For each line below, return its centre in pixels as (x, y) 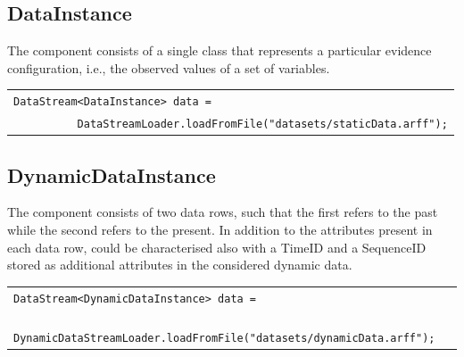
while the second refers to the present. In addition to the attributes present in (220, 229)
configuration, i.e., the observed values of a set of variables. (169, 67)
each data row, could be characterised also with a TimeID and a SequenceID (217, 247)
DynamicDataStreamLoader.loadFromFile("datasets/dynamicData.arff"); (224, 339)
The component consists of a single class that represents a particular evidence (220, 50)
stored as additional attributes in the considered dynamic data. (180, 265)
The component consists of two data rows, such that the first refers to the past (223, 212)
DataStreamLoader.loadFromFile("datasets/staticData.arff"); (262, 125)
